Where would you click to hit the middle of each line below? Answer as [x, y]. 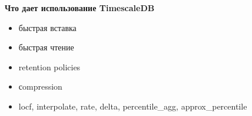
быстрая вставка [47, 27]
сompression [40, 86]
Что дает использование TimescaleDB [80, 8]
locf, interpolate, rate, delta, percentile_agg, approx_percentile [133, 106]
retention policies [49, 66]
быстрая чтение [46, 47]
